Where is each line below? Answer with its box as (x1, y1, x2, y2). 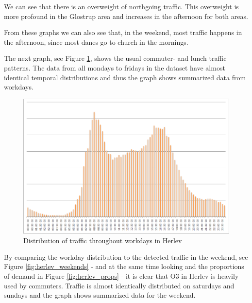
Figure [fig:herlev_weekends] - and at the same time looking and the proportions (4, 261, 244, 271)
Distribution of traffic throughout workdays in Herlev (23, 235, 182, 246)
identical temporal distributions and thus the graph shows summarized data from (4, 72, 246, 82)
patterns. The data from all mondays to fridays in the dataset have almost (4, 62, 225, 72)
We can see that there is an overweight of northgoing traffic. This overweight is (4, 1, 239, 11)
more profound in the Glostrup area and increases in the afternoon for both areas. (4, 11, 248, 21)
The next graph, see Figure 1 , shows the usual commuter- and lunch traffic (4, 53, 227, 63)
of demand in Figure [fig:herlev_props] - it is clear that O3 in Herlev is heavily (4, 271, 239, 281)
